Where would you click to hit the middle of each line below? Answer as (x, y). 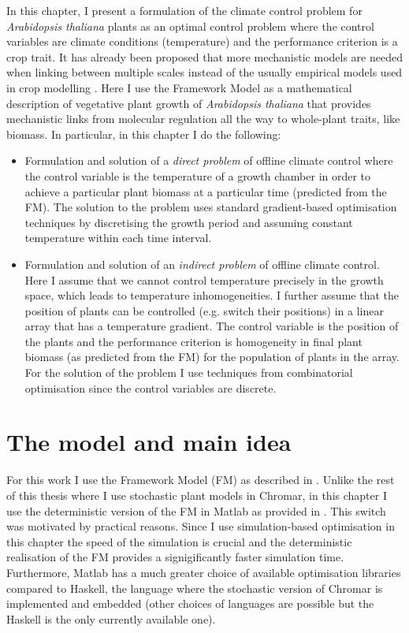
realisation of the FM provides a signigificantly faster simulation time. (175, 557)
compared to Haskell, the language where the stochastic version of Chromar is (195, 588)
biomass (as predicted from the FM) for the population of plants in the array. (212, 357)
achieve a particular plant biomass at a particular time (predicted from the (206, 191)
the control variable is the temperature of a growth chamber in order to (198, 175)
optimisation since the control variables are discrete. (151, 387)
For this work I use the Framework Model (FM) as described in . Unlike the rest (201, 480)
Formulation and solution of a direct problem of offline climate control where (209, 160)
